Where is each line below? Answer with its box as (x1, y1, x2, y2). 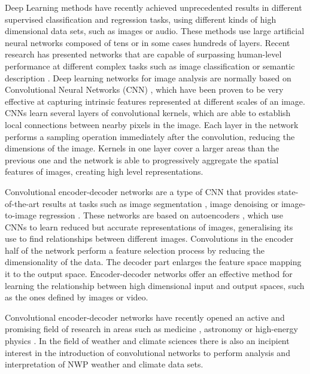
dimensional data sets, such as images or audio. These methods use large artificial (5, 25, 305, 37)
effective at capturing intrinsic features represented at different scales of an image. (5, 95, 305, 107)
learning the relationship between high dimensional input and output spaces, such (5, 279, 305, 291)
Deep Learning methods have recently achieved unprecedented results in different (5, 1, 302, 13)
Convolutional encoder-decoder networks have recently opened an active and (5, 311, 285, 323)
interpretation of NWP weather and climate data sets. (5, 358, 203, 370)
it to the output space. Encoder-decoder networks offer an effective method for (5, 267, 293, 280)
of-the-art (5, 197, 39, 209)
